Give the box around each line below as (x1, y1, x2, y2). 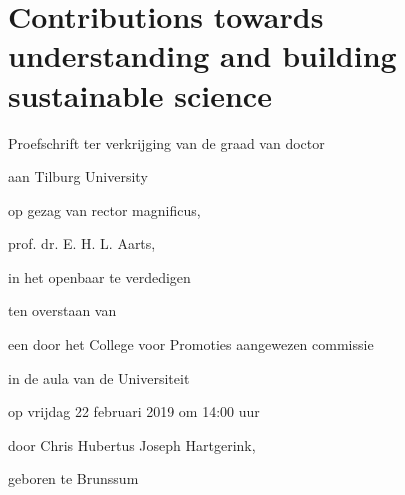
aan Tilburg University (8, 166, 148, 187)
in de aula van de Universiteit (8, 367, 190, 388)
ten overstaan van (8, 300, 117, 321)
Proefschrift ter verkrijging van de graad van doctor (8, 132, 325, 153)
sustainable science (8, 74, 272, 115)
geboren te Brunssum (8, 468, 139, 489)
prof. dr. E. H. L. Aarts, (8, 233, 156, 254)
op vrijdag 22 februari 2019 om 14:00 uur (8, 401, 260, 422)
